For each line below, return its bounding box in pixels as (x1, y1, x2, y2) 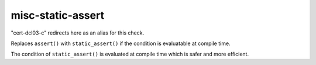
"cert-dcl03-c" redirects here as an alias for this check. (11, 29, 145, 36)
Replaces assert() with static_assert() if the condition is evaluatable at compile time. (11, 40, 231, 47)
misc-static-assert (11, 9, 105, 22)
